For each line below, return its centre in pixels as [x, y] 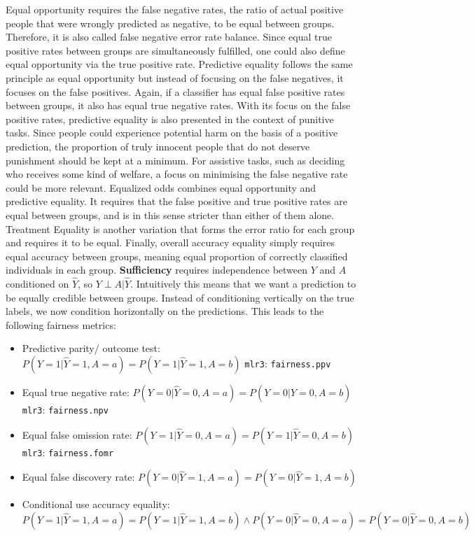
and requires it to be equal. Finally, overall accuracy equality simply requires [170, 242]
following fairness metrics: [61, 324]
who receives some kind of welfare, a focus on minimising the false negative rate [177, 174]
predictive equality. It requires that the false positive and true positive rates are [176, 201]
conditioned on [37, 284]
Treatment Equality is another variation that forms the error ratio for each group [180, 228]
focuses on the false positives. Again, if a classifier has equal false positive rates [175, 91]
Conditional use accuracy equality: [96, 504]
